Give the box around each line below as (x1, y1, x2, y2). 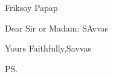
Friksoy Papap (5, 1, 58, 13)
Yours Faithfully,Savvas (5, 42, 91, 55)
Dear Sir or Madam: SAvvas (5, 21, 109, 34)
